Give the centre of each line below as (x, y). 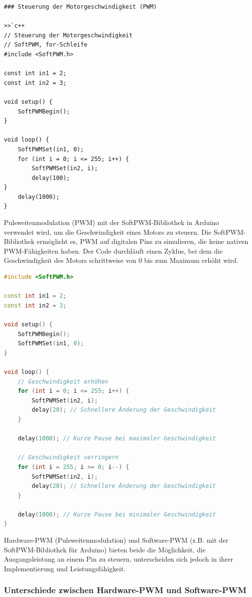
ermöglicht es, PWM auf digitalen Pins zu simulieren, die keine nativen (143, 241)
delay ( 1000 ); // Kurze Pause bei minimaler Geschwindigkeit (117, 514)
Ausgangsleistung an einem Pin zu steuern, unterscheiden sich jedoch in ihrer (119, 559)
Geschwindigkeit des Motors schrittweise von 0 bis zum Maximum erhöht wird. (121, 260)
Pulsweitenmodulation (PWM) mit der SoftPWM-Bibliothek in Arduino (111, 222)
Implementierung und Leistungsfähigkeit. (65, 568)
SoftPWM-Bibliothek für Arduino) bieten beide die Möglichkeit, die (105, 549)
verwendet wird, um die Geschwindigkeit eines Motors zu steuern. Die (108, 232)
